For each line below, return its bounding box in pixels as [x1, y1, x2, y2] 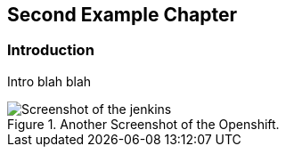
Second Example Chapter [7, 4, 238, 26]
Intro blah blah [7, 73, 92, 89]
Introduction [7, 41, 94, 60]
